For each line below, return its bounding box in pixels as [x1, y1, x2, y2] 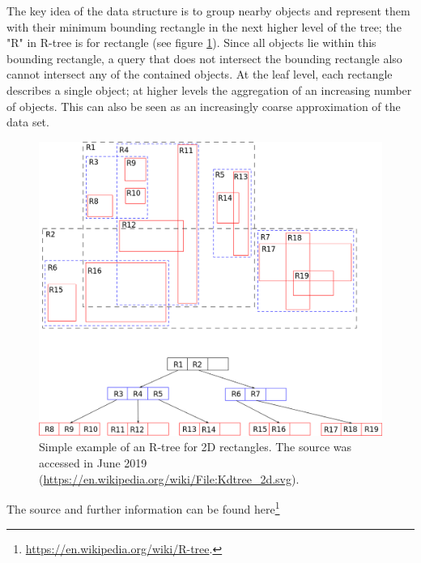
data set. [6, 113, 49, 130]
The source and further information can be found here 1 [6, 498, 280, 517]
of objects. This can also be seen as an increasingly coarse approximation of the [6, 97, 401, 114]
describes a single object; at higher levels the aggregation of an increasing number [6, 81, 412, 98]
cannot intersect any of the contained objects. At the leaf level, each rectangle [6, 66, 393, 83]
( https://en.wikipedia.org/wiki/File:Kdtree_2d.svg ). [39, 470, 300, 487]
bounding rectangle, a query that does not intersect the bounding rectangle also [6, 49, 402, 66]
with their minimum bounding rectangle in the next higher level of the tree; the [6, 18, 402, 35]
